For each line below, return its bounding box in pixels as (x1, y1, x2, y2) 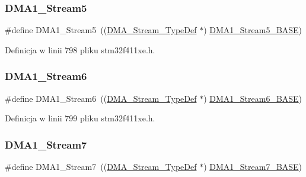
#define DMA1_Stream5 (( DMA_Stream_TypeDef (5, 24, 197, 36)
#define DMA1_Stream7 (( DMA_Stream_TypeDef (5, 160, 197, 173)
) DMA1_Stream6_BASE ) (203, 92, 302, 104)
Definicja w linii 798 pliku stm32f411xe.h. (5, 43, 155, 56)
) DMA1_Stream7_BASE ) (203, 160, 302, 173)
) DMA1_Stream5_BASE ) (203, 24, 302, 36)
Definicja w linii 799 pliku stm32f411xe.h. (5, 112, 155, 124)
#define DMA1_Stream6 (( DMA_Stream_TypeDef (5, 92, 197, 104)
